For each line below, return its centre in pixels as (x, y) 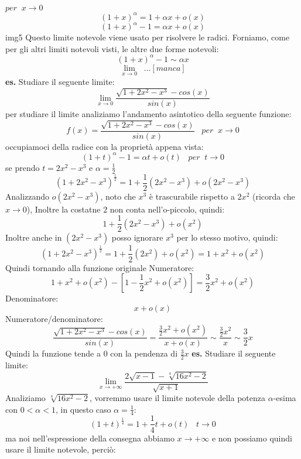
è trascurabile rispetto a (192, 196)
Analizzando (28, 196)
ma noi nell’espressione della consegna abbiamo (90, 438)
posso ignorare (137, 237)
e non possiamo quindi (252, 438)
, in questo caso (83, 409)
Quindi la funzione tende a (53, 353)
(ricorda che (273, 196)
